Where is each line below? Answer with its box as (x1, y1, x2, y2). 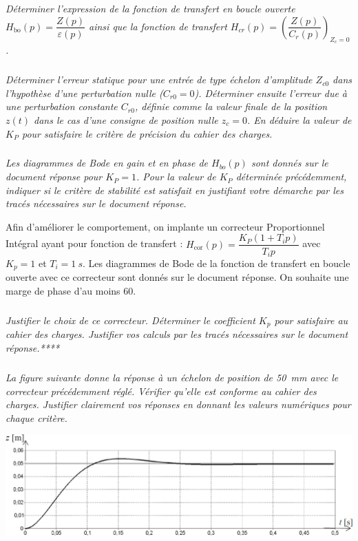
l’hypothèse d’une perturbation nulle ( (6, 85, 163, 100)
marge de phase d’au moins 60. (6, 284, 136, 298)
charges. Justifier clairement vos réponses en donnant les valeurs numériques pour (6, 397, 351, 412)
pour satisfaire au (274, 312, 348, 327)
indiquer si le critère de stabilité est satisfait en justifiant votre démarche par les (6, 182, 344, 197)
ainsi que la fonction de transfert (89, 19, 227, 33)
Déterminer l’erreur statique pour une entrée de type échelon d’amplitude (6, 72, 313, 87)
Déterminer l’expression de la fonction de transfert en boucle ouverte (6, 1, 295, 16)
